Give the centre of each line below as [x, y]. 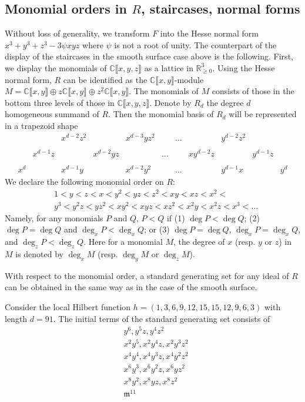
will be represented [263, 114]
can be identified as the [105, 79]
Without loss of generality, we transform [77, 33]
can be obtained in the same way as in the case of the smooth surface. [131, 287]
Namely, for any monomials [54, 217]
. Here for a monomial [123, 242]
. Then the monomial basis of [161, 114]
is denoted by [40, 253]
